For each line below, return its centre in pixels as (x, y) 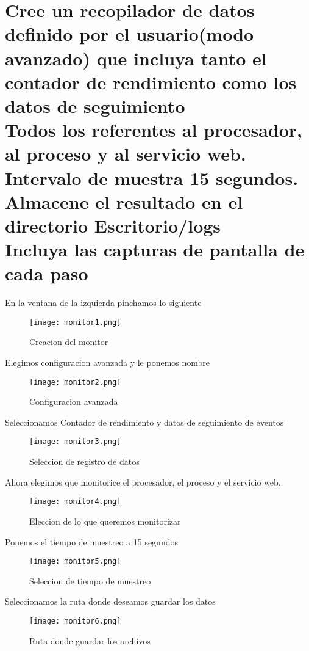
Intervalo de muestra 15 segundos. (152, 177)
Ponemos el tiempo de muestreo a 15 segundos (91, 541)
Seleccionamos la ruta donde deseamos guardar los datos (110, 601)
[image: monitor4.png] (75, 502)
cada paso (47, 273)
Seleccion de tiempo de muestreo (90, 580)
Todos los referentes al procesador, (154, 130)
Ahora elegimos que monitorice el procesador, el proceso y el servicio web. (143, 482)
